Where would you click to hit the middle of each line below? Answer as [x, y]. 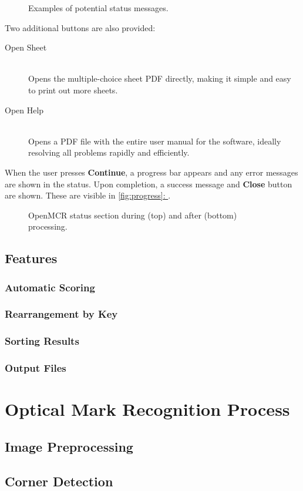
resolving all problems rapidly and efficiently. [109, 152]
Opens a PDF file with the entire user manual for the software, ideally [155, 141]
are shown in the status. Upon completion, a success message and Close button [149, 184]
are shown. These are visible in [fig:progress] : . [88, 195]
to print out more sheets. [73, 90]
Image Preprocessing [69, 446]
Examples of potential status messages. [98, 8]
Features [31, 258]
